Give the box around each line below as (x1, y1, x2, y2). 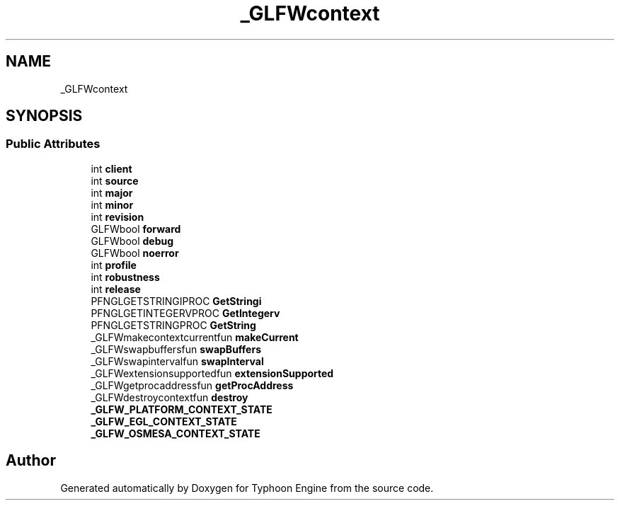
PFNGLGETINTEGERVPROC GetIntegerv (91, 306, 280, 319)
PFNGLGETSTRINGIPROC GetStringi (91, 294, 262, 307)
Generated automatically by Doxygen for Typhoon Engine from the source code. (60, 481, 434, 494)
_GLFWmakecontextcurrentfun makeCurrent (91, 330, 299, 343)
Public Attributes (6, 137, 101, 151)
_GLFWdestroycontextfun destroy (91, 391, 248, 403)
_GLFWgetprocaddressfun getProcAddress (91, 379, 294, 391)
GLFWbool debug (91, 234, 174, 247)
